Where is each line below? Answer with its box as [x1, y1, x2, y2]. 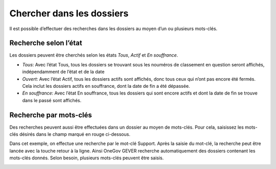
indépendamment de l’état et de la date [22, 69, 105, 75]
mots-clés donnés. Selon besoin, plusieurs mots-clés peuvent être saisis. [9, 155, 164, 161]
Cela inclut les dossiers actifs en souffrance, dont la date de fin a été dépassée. [22, 83, 190, 89]
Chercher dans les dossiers [9, 8, 129, 19]
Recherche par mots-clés [9, 110, 92, 119]
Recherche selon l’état [9, 39, 82, 47]
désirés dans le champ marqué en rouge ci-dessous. [19, 131, 130, 137]
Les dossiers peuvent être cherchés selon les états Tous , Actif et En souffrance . [9, 52, 178, 58]
